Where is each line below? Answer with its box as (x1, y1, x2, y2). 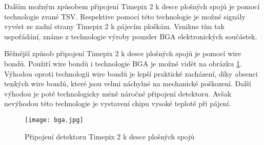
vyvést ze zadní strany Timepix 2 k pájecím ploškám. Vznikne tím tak (4, 21, 225, 32)
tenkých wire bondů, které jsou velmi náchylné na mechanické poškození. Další (4, 78, 251, 89)
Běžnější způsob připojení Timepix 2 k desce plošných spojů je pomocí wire (4, 48, 241, 59)
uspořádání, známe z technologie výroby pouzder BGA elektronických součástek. (4, 31, 257, 41)
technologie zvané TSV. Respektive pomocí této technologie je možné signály (4, 11, 246, 21)
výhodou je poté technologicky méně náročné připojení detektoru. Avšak (4, 88, 232, 99)
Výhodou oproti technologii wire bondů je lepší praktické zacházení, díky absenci (4, 68, 258, 79)
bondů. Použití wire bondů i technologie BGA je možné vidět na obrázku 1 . (4, 58, 242, 68)
